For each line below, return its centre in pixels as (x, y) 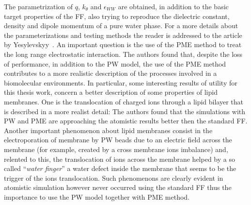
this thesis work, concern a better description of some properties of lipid (111, 92)
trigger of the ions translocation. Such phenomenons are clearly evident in (114, 178)
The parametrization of (39, 6)
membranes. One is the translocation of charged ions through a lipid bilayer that (124, 101)
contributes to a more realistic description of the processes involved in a (110, 73)
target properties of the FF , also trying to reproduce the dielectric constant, (117, 16)
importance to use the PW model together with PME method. (97, 196)
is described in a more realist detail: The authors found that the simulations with (125, 111)
